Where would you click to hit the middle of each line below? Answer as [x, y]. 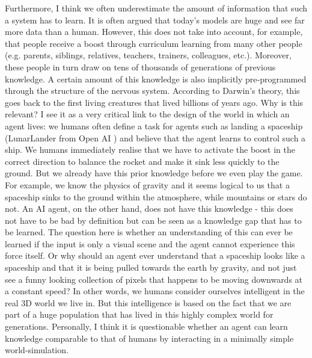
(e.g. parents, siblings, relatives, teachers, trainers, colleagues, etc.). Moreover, [148, 55]
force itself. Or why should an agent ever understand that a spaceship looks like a [155, 255]
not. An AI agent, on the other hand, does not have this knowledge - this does [149, 208]
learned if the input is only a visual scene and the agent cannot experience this [150, 243]
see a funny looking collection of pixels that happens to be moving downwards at [154, 279]
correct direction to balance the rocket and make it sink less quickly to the [142, 161]
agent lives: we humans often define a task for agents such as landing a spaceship [154, 125]
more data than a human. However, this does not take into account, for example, [154, 32]
